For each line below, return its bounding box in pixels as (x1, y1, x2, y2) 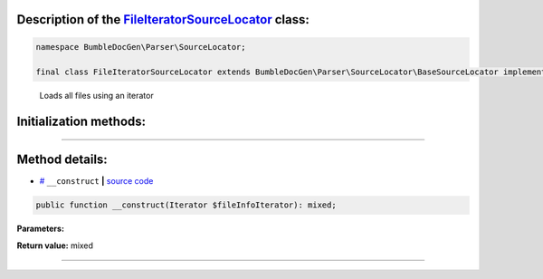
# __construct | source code (39, 176, 154, 187)
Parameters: (16, 223, 65, 235)
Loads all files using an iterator (39, 91, 154, 101)
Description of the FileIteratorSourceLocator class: (16, 12, 310, 27)
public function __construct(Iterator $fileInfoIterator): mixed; (35, 200, 337, 210)
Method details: (16, 152, 108, 168)
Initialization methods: (16, 114, 147, 130)
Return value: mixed (16, 240, 94, 251)
